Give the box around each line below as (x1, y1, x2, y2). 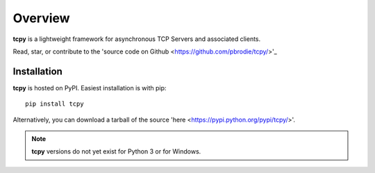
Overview (12, 10, 70, 26)
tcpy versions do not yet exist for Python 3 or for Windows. (31, 147, 201, 156)
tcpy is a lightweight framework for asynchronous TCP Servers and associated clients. (12, 35, 261, 43)
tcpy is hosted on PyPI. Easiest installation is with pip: (12, 83, 167, 92)
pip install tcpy (25, 100, 84, 108)
